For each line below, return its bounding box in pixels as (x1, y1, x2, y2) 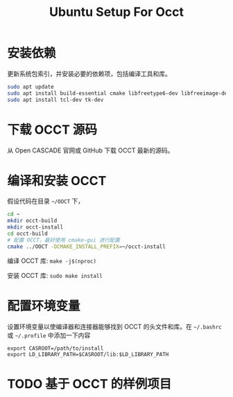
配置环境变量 (7, 298, 81, 314)
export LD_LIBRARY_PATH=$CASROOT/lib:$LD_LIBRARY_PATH (7, 351, 169, 358)
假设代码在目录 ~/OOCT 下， (7, 197, 85, 205)
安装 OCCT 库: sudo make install (7, 271, 103, 279)
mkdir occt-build (7, 218, 58, 224)
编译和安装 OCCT (7, 173, 107, 188)
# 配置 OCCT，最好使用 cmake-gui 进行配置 (7, 236, 120, 243)
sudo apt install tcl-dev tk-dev (7, 96, 104, 103)
